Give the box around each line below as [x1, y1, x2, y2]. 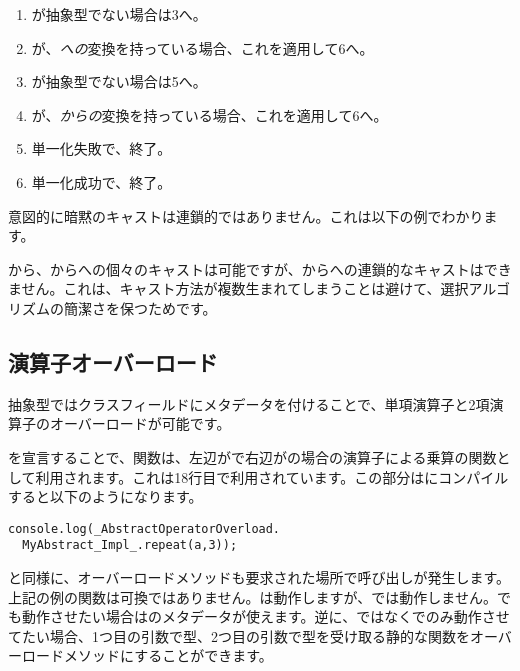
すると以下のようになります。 [8, 486, 203, 507]
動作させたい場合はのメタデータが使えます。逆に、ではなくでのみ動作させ [21, 606, 510, 627]
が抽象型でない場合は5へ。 [31, 71, 207, 92]
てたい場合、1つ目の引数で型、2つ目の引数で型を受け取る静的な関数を [8, 625, 470, 646]
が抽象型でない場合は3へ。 [31, 4, 207, 24]
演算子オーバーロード [8, 346, 218, 377]
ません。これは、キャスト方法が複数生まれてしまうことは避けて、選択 [8, 278, 469, 299]
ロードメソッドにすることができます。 [21, 645, 273, 666]
